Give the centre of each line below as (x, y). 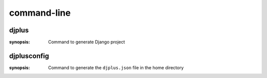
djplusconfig (29, 56)
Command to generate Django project (87, 42)
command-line (40, 13)
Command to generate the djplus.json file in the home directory (116, 67)
